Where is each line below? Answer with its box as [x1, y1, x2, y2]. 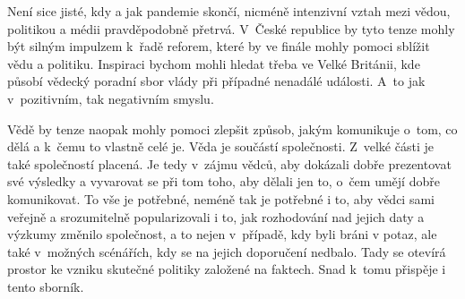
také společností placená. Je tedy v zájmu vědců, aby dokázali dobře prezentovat [7, 154, 452, 173]
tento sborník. [7, 277, 84, 295]
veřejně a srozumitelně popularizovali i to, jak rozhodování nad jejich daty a [7, 207, 425, 226]
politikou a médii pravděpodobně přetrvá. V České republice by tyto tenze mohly [7, 19, 455, 38]
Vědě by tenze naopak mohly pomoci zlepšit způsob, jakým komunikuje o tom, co [7, 119, 458, 138]
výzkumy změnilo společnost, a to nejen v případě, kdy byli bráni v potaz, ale [7, 225, 437, 243]
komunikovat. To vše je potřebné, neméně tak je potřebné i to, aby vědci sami [7, 189, 435, 208]
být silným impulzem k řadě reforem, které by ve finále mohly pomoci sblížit [7, 37, 430, 56]
